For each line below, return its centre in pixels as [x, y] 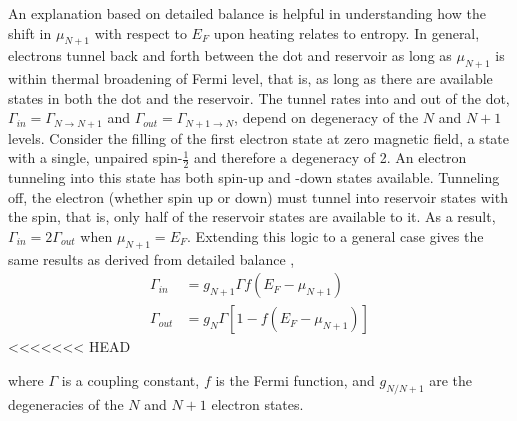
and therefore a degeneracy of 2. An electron [330, 157]
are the [451, 380]
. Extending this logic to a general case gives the [335, 236]
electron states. [257, 403]
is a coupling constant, [130, 380]
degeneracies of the [66, 403]
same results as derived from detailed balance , [151, 258]
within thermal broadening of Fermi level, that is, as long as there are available [250, 78]
